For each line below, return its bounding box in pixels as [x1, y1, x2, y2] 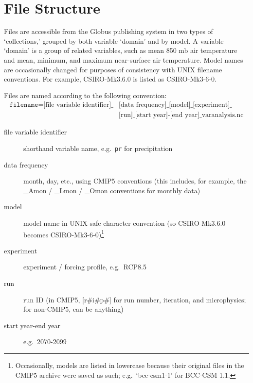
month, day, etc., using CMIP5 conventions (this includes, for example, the [23, 176, 247, 186]
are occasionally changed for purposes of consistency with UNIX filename [4, 64, 222, 74]
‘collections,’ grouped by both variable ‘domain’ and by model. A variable [4, 35, 224, 46]
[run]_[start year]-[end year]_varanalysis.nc [119, 112, 244, 119]
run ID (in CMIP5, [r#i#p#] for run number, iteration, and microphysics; [23, 294, 246, 304]
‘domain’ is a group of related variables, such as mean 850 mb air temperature [4, 45, 237, 55]
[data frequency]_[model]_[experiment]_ [119, 101, 232, 109]
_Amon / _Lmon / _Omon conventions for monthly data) [23, 185, 200, 195]
